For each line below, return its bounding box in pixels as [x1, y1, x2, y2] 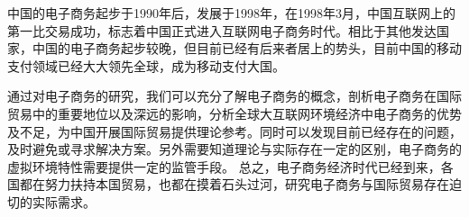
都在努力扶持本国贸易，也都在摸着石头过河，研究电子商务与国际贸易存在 [19, 175, 449, 194]
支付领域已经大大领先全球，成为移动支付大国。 [7, 56, 285, 75]
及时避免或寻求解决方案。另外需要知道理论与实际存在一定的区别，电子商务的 [7, 140, 462, 158]
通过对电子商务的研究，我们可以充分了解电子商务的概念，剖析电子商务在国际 [7, 86, 462, 105]
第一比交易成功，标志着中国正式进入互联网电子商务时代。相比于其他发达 [7, 21, 437, 40]
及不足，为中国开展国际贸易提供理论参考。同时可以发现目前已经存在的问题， [7, 122, 462, 140]
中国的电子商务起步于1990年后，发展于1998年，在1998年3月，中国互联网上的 [7, 4, 455, 22]
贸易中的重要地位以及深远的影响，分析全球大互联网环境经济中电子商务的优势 [7, 104, 462, 122]
